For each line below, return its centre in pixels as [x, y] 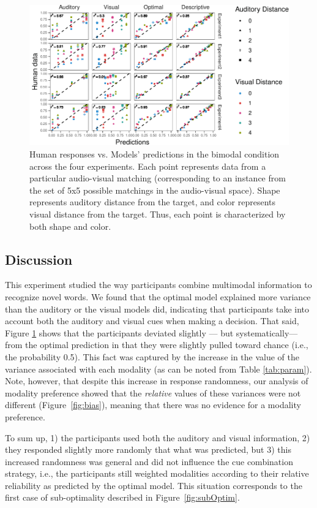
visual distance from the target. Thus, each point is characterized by [158, 214]
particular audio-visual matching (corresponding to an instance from [158, 178]
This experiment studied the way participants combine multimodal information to [158, 285]
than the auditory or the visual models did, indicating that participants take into [157, 309]
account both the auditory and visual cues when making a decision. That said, [152, 321]
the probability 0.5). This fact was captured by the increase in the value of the [152, 356]
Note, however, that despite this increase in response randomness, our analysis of [157, 381]
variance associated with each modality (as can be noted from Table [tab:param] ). [158, 369]
